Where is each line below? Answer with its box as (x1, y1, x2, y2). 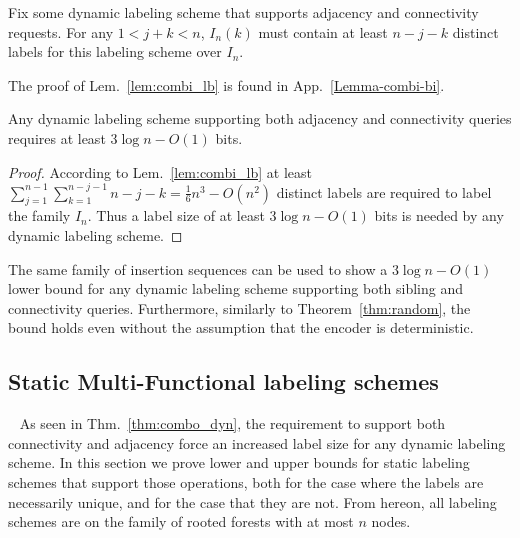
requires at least (8, 127, 106, 148)
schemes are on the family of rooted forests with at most (8, 511, 354, 532)
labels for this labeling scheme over (8, 41, 222, 62)
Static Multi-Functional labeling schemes (8, 366, 439, 397)
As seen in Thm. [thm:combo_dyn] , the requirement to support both (19, 413, 446, 434)
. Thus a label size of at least (87, 205, 265, 226)
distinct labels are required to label (276, 181, 492, 202)
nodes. (371, 511, 411, 532)
